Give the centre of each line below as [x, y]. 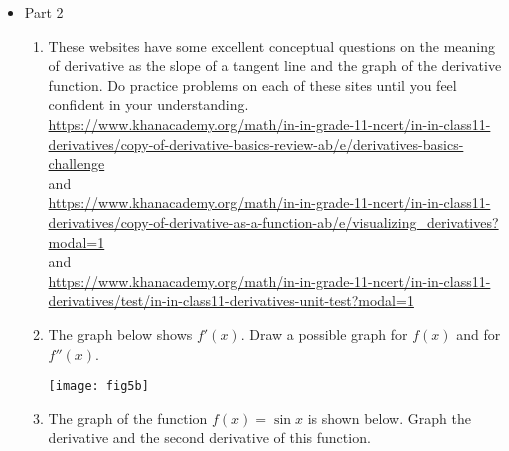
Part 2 [44, 12]
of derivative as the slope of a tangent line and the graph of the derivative [275, 65]
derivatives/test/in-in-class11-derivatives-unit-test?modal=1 [231, 300]
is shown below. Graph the [389, 417]
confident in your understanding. [148, 104]
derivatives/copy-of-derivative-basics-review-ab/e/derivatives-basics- [256, 143]
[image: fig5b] [98, 386]
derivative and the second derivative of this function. [209, 437]
